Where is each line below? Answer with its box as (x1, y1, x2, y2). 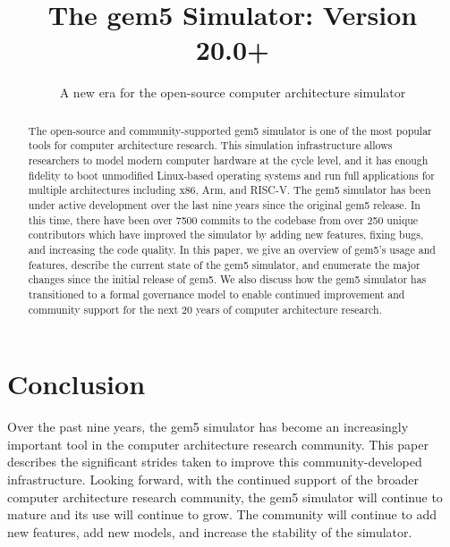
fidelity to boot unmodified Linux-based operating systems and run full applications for (28, 167, 435, 182)
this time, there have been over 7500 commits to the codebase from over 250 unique (28, 212, 419, 227)
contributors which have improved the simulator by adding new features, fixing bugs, (28, 227, 424, 242)
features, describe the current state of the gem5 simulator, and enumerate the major (28, 257, 420, 272)
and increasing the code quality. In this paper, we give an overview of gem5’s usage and (28, 241, 436, 257)
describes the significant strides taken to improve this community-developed (7, 452, 422, 471)
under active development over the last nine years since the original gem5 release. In (28, 197, 420, 212)
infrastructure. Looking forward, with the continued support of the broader (7, 469, 420, 488)
